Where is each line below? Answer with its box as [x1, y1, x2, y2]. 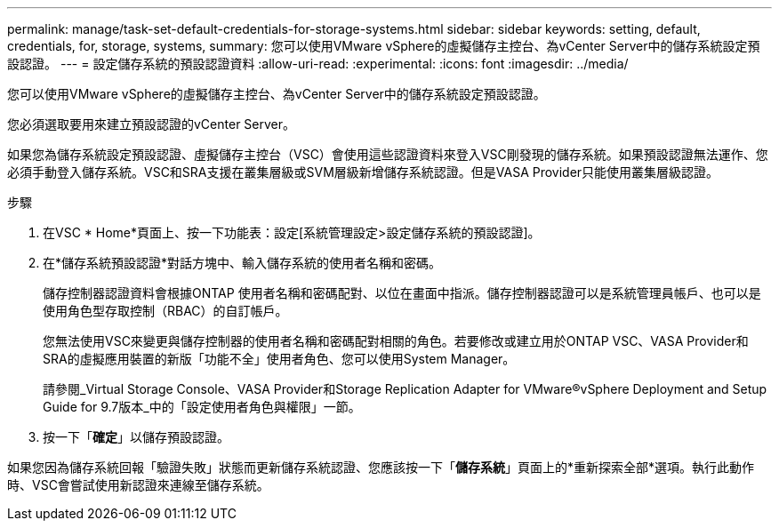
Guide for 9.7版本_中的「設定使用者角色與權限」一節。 [43, 399, 361, 414]
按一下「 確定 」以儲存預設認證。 [43, 429, 229, 444]
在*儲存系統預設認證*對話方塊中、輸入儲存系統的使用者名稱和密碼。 [43, 255, 442, 270]
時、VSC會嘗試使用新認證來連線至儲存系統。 [7, 477, 269, 492]
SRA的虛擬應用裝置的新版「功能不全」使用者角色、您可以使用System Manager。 [43, 351, 516, 366]
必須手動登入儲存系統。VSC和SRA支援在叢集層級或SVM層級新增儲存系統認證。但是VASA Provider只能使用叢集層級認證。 [7, 164, 719, 180]
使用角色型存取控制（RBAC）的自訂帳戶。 [43, 303, 288, 318]
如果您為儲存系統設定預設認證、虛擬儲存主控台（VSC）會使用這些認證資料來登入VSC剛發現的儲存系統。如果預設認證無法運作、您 [7, 147, 768, 162]
